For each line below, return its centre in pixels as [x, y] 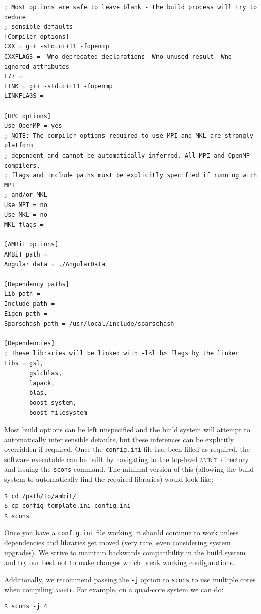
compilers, [22, 165]
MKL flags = [24, 225]
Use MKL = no [26, 215]
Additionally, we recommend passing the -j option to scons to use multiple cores [130, 579]
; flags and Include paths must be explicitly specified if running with [131, 175]
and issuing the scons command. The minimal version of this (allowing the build [129, 469]
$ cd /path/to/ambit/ [40, 496]
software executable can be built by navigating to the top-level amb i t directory [126, 459]
